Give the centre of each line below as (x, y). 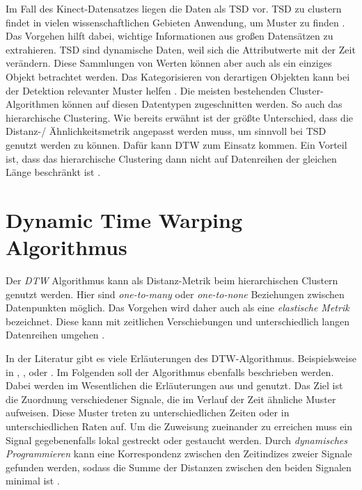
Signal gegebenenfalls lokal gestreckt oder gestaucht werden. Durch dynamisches (176, 440)
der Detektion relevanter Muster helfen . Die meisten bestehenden (146, 90)
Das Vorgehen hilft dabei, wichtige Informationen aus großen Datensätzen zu (170, 36)
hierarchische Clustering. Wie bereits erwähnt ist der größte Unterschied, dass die (179, 117)
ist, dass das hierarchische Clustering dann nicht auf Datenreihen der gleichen (171, 158)
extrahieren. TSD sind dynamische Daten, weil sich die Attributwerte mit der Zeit (181, 49)
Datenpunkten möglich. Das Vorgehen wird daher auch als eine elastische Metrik (178, 308)
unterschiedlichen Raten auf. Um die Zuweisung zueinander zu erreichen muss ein (179, 426)
